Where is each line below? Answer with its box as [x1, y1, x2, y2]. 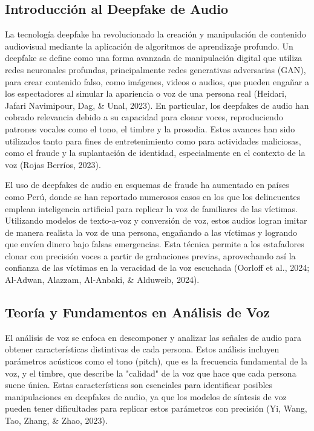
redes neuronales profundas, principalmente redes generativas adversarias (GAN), [5, 63, 306, 76]
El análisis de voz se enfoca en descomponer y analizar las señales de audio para [5, 331, 302, 343]
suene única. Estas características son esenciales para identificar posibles [5, 378, 273, 391]
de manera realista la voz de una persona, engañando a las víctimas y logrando [5, 225, 298, 238]
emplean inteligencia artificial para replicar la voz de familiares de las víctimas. [5, 202, 298, 215]
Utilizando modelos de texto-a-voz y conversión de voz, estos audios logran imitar [5, 214, 307, 227]
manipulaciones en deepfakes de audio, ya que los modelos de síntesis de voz [5, 390, 287, 403]
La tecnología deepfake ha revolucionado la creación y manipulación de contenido [5, 28, 306, 41]
